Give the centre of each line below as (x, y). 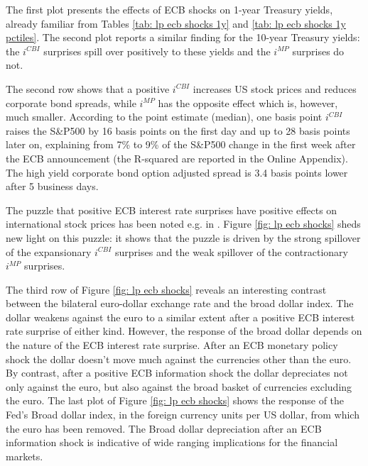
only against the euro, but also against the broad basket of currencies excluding (179, 386)
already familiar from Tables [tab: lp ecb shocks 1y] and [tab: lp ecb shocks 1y (176, 23)
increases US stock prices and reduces (275, 88)
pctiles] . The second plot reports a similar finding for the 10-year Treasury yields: (183, 37)
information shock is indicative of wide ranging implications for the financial (172, 442)
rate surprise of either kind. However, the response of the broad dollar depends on (184, 331)
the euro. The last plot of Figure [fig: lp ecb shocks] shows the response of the (175, 400)
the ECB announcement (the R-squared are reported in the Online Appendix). (177, 158)
